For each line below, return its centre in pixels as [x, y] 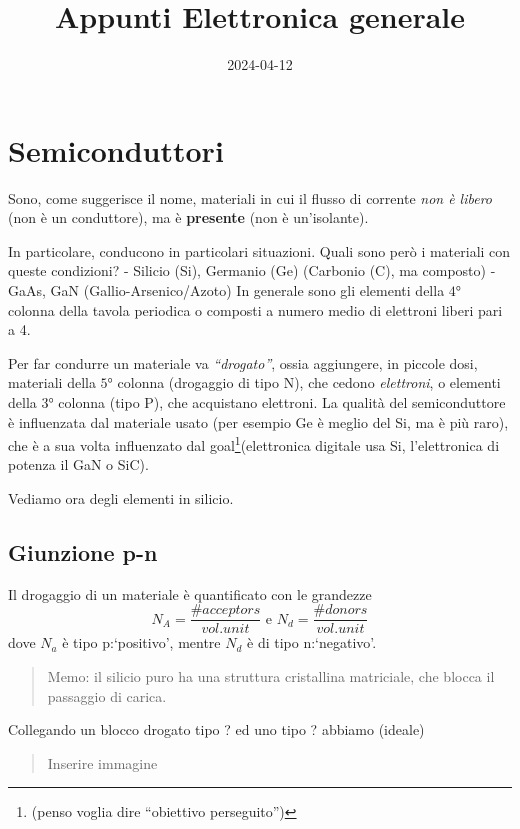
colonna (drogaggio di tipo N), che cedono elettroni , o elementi [309, 382]
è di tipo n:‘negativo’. [312, 642]
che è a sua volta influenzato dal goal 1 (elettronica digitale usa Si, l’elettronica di [254, 443]
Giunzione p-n [83, 552]
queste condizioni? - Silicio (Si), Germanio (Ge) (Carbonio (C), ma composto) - [252, 270]
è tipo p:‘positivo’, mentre [141, 642]
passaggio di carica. [107, 695]
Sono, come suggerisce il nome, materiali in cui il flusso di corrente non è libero [250, 197]
